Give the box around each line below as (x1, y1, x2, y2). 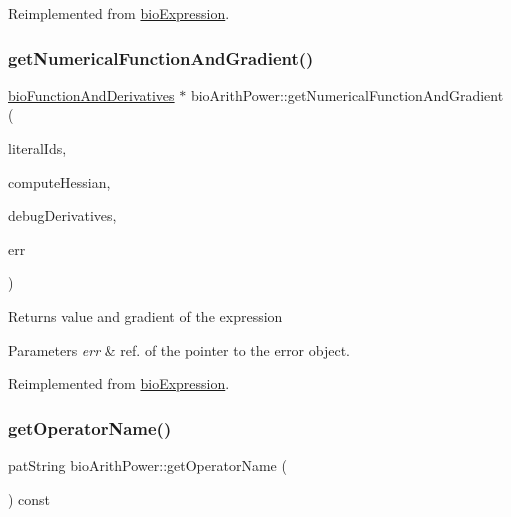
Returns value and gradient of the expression (8, 305, 283, 326)
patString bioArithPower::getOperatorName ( (8, 454, 287, 475)
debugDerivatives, (8, 205, 117, 226)
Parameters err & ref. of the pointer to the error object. (8, 339, 350, 360)
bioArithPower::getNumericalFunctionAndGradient (190, 84, 504, 105)
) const (8, 488, 51, 509)
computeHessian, (8, 171, 111, 192)
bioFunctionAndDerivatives (8, 84, 175, 105)
